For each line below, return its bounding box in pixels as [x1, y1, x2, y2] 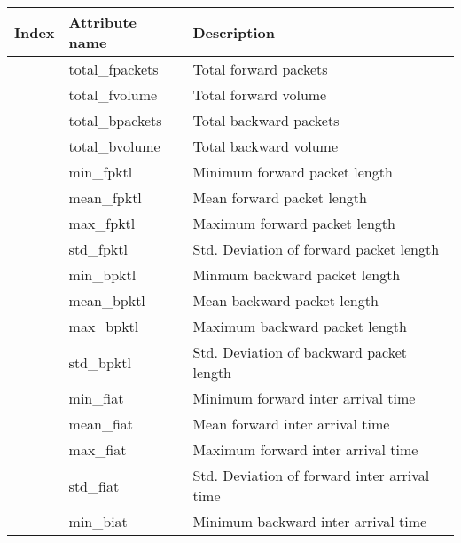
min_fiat [68, 388, 124, 408]
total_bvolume [68, 136, 160, 156]
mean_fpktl [68, 187, 142, 208]
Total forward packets [192, 59, 328, 79]
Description [192, 21, 276, 43]
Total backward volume [192, 136, 339, 156]
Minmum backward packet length [192, 264, 401, 285]
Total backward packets [192, 110, 340, 130]
